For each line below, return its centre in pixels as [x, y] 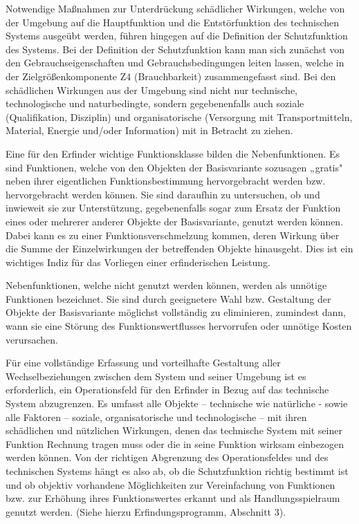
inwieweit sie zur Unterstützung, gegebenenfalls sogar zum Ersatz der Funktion [173, 208]
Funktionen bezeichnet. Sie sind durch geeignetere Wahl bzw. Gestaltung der [168, 298]
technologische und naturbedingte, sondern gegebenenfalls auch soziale [155, 103]
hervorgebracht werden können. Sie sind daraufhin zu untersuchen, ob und [163, 194]
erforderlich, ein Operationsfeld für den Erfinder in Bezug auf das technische [167, 390]
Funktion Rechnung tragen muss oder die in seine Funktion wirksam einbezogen [175, 443]
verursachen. [32, 339]
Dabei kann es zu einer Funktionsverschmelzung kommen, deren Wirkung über [173, 235]
